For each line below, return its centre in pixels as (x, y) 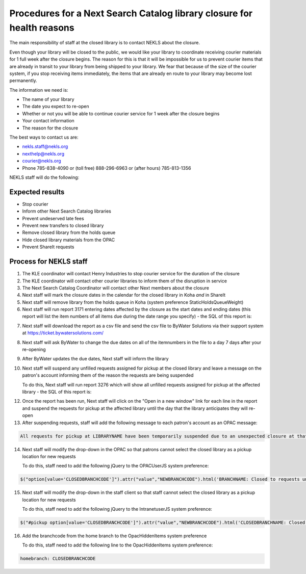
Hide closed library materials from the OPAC (68, 240)
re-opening (34, 350)
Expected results (37, 192)
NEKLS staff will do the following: (44, 177)
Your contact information (48, 121)
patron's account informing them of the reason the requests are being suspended (108, 375)
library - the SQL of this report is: (57, 392)
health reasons (42, 28)
